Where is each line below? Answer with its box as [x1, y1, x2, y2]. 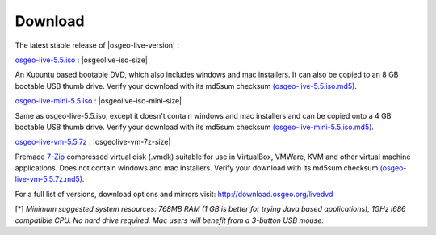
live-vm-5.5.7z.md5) [15, 174, 83, 184]
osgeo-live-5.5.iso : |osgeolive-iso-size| [15, 55, 149, 65]
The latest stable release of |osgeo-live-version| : [15, 40, 179, 50]
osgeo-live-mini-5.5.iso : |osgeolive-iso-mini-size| [15, 96, 182, 106]
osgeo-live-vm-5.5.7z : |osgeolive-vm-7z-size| [15, 137, 171, 147]
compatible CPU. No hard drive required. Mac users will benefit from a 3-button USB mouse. [15, 215, 325, 225]
